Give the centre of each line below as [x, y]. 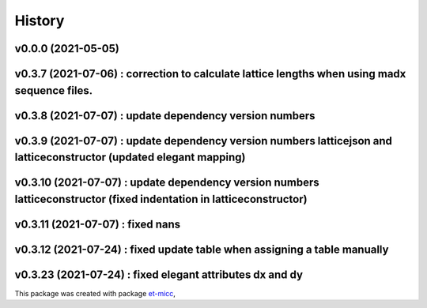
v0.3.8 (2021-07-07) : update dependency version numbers [165, 116]
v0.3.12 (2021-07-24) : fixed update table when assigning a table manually [202, 249]
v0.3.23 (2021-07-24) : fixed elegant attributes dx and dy [159, 274]
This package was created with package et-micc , [95, 293]
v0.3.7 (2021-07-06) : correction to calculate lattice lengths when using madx [210, 74]
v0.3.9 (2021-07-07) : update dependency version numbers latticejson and [204, 141]
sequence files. [54, 90]
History [40, 21]
